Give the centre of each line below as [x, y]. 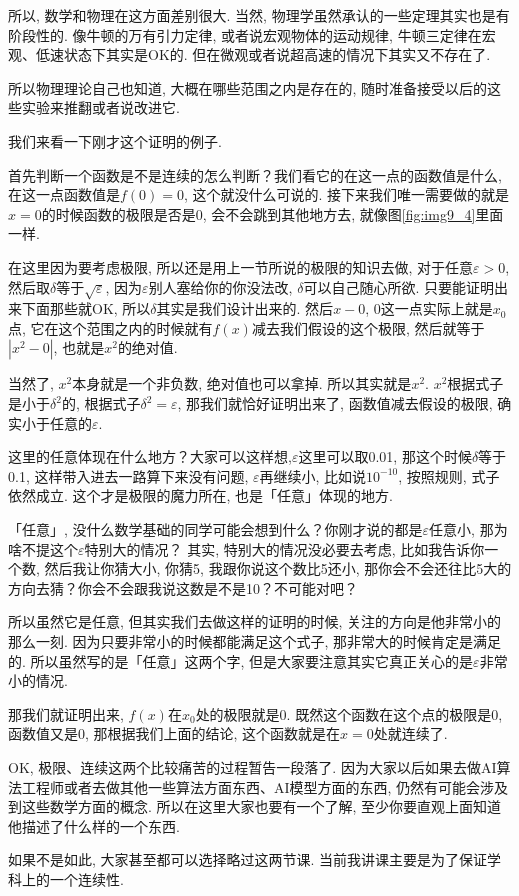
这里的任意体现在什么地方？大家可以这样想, [150, 456]
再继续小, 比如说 [313, 475]
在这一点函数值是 [64, 194]
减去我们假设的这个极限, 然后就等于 [368, 327]
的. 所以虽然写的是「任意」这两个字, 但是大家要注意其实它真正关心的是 [241, 660]
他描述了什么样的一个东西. [94, 825]
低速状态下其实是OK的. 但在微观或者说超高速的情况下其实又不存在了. [263, 54]
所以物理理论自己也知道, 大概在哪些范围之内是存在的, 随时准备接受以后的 [248, 87]
